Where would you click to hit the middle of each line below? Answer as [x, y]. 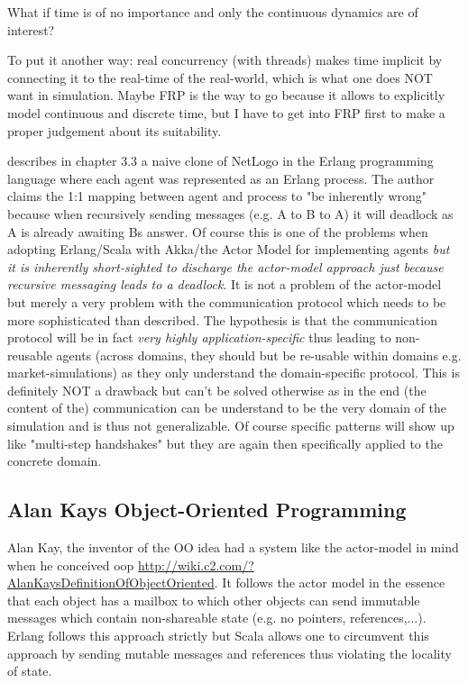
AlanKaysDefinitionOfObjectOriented [111, 583]
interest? [31, 29]
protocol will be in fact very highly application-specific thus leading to [199, 337]
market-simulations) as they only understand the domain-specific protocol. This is [234, 373]
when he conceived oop [71, 565]
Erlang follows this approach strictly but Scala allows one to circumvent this [218, 636]
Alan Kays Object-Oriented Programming [207, 510]
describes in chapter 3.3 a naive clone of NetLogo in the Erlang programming [220, 161]
